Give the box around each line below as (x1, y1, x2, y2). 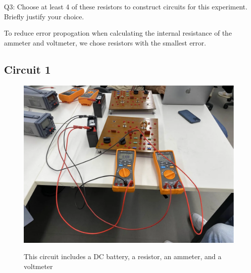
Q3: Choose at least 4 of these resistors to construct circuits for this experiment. (4, 1, 248, 11)
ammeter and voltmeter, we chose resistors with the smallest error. (4, 37, 206, 47)
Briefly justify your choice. (4, 11, 84, 21)
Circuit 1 (4, 61, 51, 77)
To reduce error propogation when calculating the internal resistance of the (4, 28, 232, 38)
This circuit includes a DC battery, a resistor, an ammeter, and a (24, 251, 222, 262)
